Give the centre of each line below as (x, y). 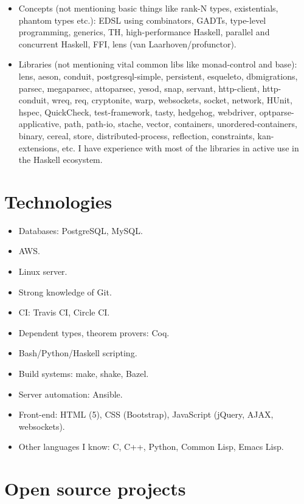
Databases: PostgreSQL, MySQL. (81, 230)
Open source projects (95, 488)
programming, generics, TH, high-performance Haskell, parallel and (144, 32)
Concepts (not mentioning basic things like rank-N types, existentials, (148, 8)
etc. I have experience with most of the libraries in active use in (181, 147)
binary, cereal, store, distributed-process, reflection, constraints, (136, 135)
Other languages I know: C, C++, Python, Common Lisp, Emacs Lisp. (151, 447)
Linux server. (43, 271)
